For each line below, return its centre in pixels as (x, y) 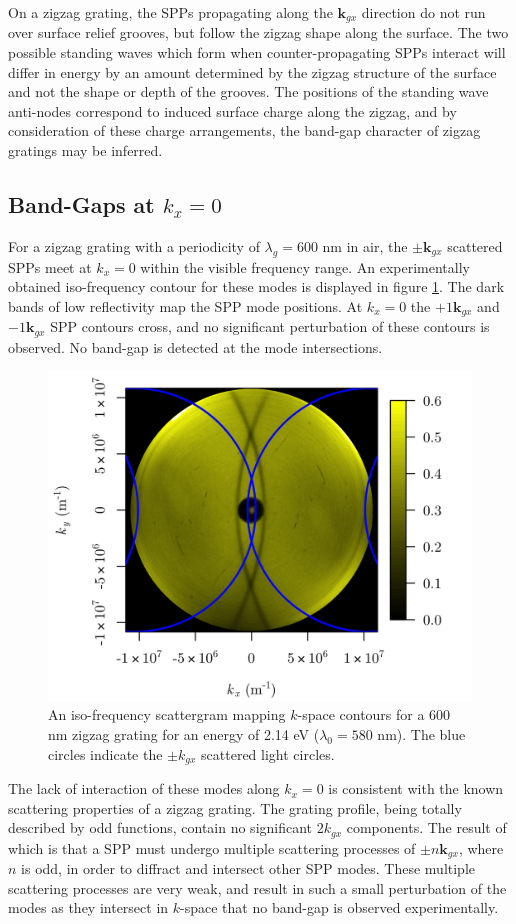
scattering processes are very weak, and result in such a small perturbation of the (257, 887)
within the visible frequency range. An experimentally (305, 266)
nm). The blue (421, 734)
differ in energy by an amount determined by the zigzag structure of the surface (252, 71)
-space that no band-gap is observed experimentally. (339, 907)
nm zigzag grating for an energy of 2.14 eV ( (184, 734)
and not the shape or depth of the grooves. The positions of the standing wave (248, 91)
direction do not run (423, 12)
